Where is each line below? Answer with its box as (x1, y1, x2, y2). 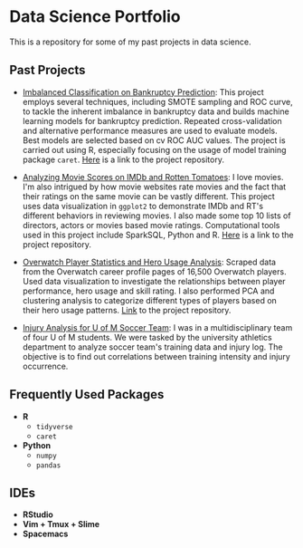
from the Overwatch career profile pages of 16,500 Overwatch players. (22, 265, 287, 277)
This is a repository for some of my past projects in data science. (9, 36, 251, 47)
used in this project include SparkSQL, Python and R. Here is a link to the (22, 229, 294, 240)
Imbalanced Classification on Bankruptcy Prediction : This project (22, 86, 264, 97)
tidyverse (35, 422, 74, 431)
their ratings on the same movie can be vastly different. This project (22, 190, 276, 201)
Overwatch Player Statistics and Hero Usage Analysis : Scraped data (22, 256, 277, 267)
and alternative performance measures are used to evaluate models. (22, 125, 278, 136)
